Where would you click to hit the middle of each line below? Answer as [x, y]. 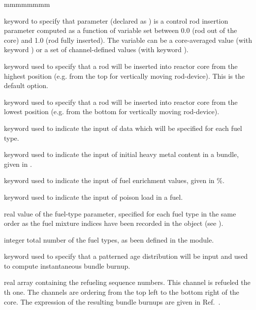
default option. [26, 85]
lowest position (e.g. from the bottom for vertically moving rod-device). [112, 111]
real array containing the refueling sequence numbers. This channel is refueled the [127, 282]
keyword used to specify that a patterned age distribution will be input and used [126, 256]
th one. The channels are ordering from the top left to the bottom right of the [122, 292]
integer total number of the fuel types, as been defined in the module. [109, 239]
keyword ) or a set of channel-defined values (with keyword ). [96, 49]
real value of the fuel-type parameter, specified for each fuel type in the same [120, 213]
